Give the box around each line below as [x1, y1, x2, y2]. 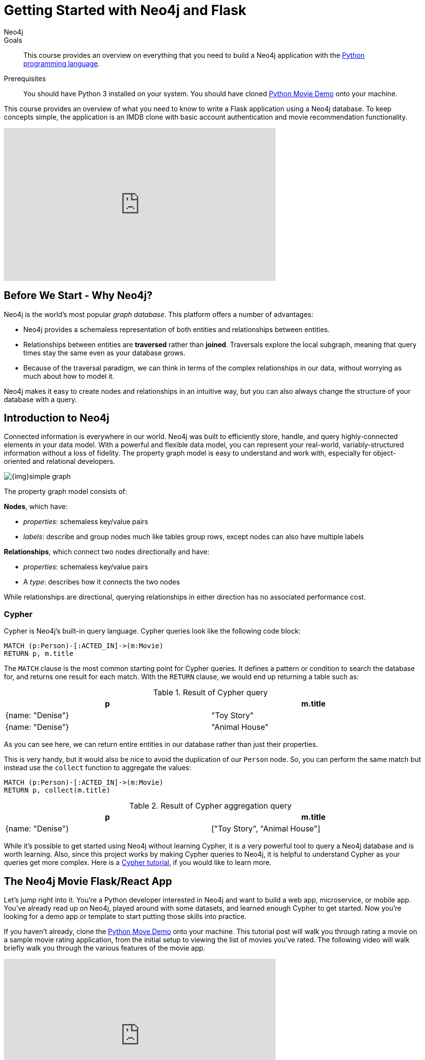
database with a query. [4, 395, 77, 404]
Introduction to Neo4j [4, 412, 110, 424]
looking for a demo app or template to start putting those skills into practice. [4, 912, 246, 921]
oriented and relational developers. [4, 457, 115, 466]
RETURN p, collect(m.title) [4, 786, 111, 795]
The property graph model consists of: [4, 487, 127, 496]
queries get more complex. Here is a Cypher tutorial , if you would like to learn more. [4, 858, 272, 867]
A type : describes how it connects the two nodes [23, 578, 180, 586]
